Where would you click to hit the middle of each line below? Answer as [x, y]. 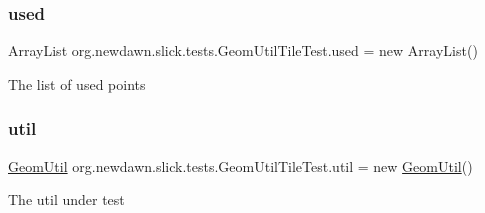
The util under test [66, 199]
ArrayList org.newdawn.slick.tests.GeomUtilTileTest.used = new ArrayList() [243, 50]
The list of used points [77, 83]
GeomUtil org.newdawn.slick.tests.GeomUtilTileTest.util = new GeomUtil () [240, 165]
